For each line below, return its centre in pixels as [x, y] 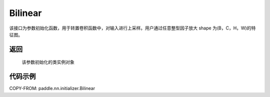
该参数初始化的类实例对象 [48, 62]
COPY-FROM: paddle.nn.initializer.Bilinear [52, 88]
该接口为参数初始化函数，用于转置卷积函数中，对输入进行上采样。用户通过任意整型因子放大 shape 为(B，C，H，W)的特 [132, 28]
